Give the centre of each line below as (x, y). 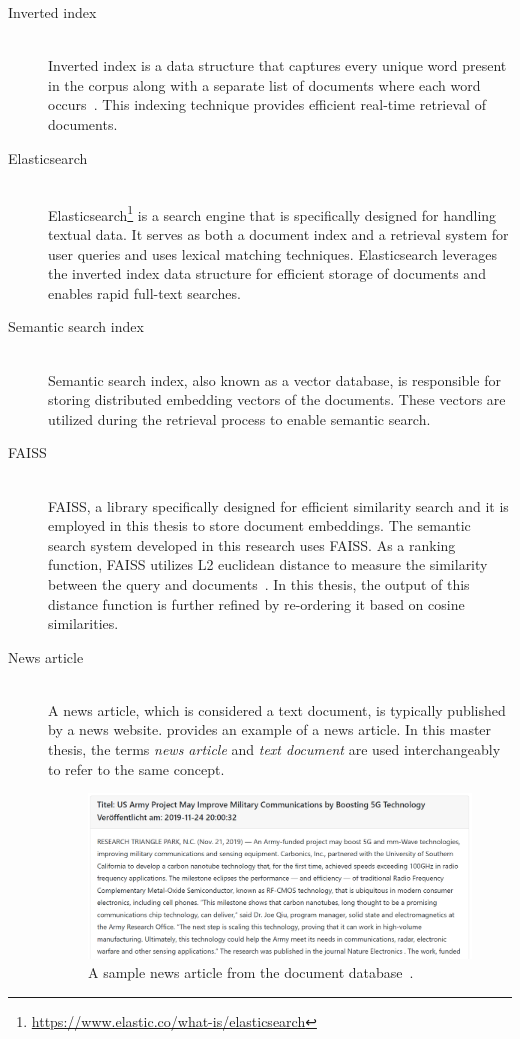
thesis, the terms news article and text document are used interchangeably (274, 749)
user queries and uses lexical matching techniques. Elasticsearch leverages (272, 253)
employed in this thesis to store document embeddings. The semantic (259, 525)
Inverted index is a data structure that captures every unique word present (277, 65)
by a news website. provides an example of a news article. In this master (270, 729)
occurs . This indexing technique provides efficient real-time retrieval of (267, 104)
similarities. (83, 623)
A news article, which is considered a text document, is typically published (277, 709)
